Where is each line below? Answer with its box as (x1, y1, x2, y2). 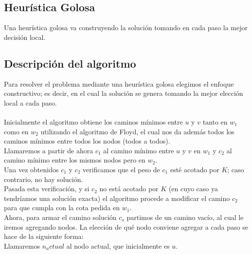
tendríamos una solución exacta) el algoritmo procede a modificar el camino (4, 193, 230, 203)
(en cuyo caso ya (168, 183, 218, 194)
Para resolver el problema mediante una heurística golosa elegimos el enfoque (4, 78, 234, 89)
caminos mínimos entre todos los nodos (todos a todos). (4, 136, 170, 146)
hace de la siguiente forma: (4, 231, 84, 241)
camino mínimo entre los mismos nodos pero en (4, 155, 145, 165)
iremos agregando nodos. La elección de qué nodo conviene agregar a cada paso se (4, 221, 248, 232)
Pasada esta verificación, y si (4, 183, 90, 194)
